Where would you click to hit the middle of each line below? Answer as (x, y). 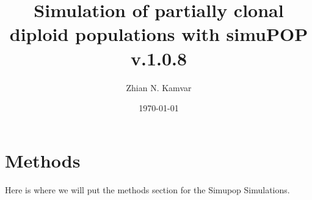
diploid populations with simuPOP (159, 34)
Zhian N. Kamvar (159, 87)
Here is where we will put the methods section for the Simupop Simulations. (147, 189)
